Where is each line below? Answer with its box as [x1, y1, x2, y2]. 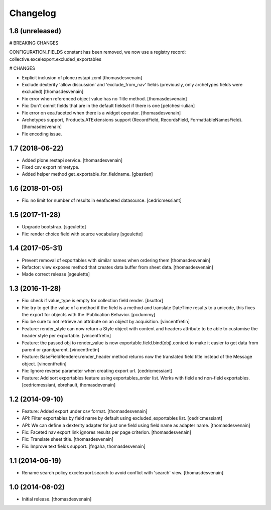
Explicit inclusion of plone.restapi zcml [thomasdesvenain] [22, 74, 143, 80]
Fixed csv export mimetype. [22, 164, 80, 170]
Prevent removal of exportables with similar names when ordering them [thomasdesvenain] [22, 257, 211, 263]
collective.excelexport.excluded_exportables [9, 56, 101, 62]
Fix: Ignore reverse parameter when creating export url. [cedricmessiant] [22, 368, 173, 374]
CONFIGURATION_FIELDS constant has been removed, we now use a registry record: [9, 49, 186, 55]
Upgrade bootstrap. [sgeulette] [22, 224, 86, 230]
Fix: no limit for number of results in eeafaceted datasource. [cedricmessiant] [22, 197, 182, 203]
